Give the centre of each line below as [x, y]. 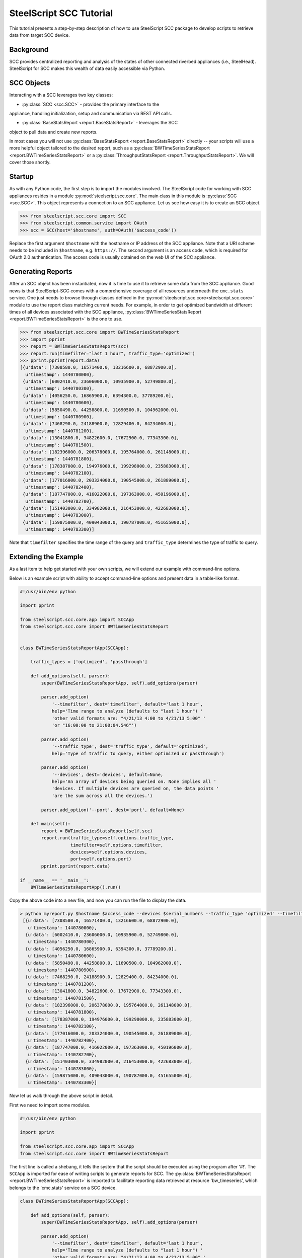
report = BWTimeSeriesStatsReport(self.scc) [97, 831]
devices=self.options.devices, [109, 852]
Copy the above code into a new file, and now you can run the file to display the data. [98, 900]
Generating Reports [41, 272]
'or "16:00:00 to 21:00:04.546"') [94, 725]
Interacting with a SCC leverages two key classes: [61, 95]
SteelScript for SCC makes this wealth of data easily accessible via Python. [87, 68]
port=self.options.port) [101, 859]
